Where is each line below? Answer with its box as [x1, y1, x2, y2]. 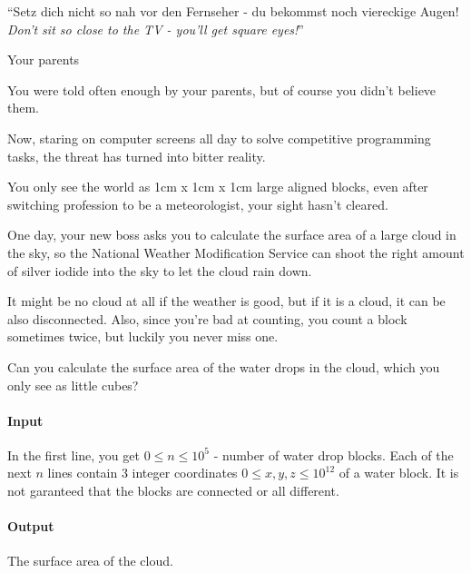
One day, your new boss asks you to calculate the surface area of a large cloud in [7, 225, 456, 244]
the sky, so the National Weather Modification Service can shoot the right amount [7, 242, 465, 262]
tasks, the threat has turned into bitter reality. [7, 146, 266, 165]
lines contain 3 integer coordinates [47, 463, 238, 482]
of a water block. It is [339, 463, 459, 482]
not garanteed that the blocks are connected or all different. [7, 481, 339, 500]
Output [7, 517, 54, 536]
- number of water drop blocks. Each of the [213, 445, 454, 464]
